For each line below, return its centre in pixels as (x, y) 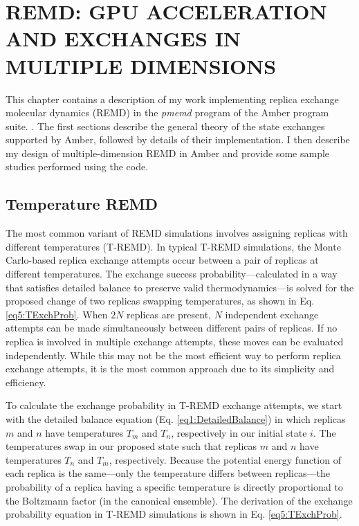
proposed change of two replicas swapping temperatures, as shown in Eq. (160, 301)
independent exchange (272, 314)
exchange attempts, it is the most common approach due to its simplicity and (170, 369)
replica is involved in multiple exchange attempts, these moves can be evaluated (175, 342)
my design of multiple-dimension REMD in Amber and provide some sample (168, 153)
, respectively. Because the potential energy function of (225, 459)
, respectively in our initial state (239, 432)
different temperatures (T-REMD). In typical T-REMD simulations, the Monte (173, 246)
